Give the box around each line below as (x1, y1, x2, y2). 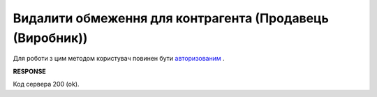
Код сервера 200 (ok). (13, 80, 80, 89)
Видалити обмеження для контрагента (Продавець (13, 10, 330, 26)
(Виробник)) (13, 30, 88, 45)
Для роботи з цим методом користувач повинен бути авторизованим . (13, 54, 225, 63)
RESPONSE (13, 67, 47, 75)
